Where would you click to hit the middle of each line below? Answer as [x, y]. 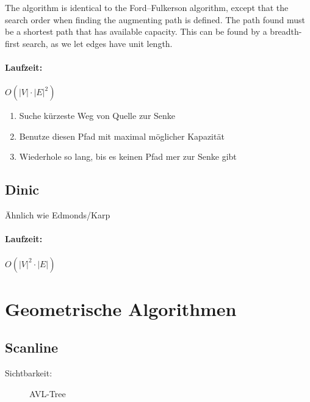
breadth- [286, 31]
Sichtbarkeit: [29, 373]
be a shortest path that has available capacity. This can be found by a [136, 31]
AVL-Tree [48, 393]
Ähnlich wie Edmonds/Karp [58, 215]
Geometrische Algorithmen [121, 308]
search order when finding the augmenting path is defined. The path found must [155, 19]
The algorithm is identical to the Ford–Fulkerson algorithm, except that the [147, 7]
